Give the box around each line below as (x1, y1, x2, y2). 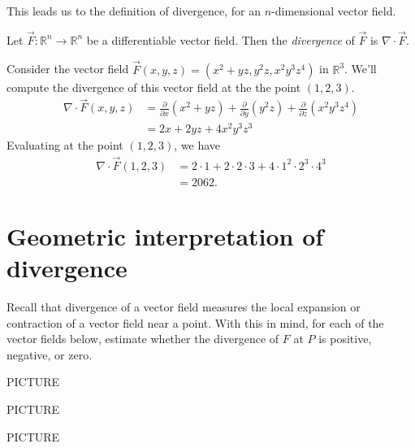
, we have (174, 136, 221, 153)
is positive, (318, 330, 372, 347)
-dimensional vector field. (271, 2, 396, 19)
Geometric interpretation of (6, 219, 324, 252)
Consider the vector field (6, 60, 129, 77)
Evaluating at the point (6, 136, 123, 153)
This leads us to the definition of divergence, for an (6, 2, 261, 19)
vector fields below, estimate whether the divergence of (6, 330, 279, 347)
